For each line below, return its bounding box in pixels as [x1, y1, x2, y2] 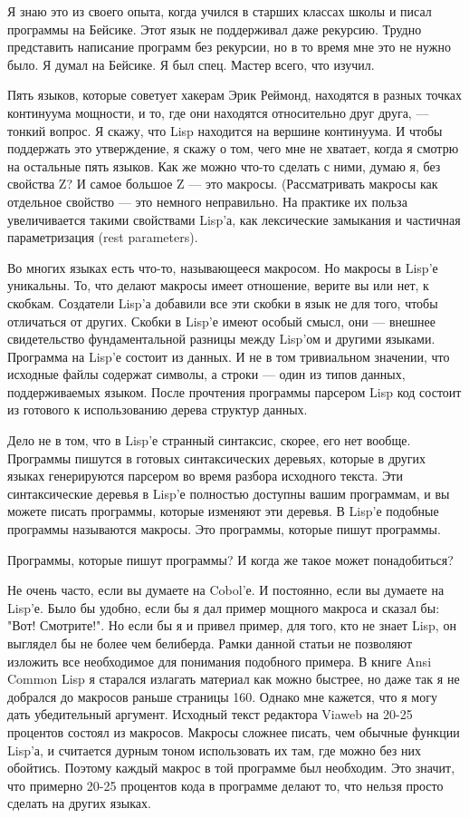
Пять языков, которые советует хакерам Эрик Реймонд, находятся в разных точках [7, 85, 463, 104]
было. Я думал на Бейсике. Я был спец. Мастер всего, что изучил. [7, 54, 375, 73]
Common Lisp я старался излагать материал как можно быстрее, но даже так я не [7, 669, 460, 688]
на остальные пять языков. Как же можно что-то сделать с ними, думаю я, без [7, 156, 441, 175]
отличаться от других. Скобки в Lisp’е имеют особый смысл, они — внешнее [7, 311, 436, 330]
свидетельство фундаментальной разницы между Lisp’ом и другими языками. [7, 329, 435, 348]
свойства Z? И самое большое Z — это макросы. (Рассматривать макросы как [7, 174, 438, 193]
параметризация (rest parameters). [7, 228, 198, 247]
